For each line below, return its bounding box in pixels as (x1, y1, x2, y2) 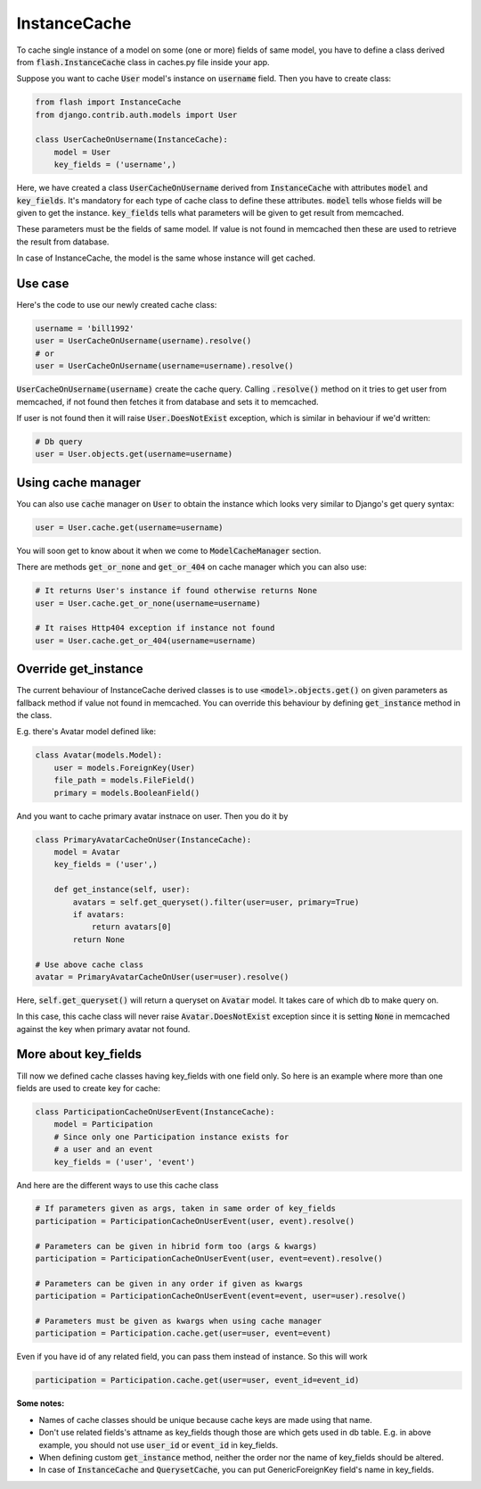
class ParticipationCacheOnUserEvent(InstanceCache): (35, 1106, 275, 1117)
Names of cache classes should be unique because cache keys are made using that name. (38, 1414, 373, 1425)
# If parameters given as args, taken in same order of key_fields (35, 1204, 337, 1213)
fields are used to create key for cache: (16, 1082, 160, 1093)
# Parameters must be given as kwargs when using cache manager (35, 1316, 322, 1326)
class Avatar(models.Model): (35, 750, 163, 760)
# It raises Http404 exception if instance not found (35, 623, 275, 633)
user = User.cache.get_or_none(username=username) (35, 598, 262, 608)
